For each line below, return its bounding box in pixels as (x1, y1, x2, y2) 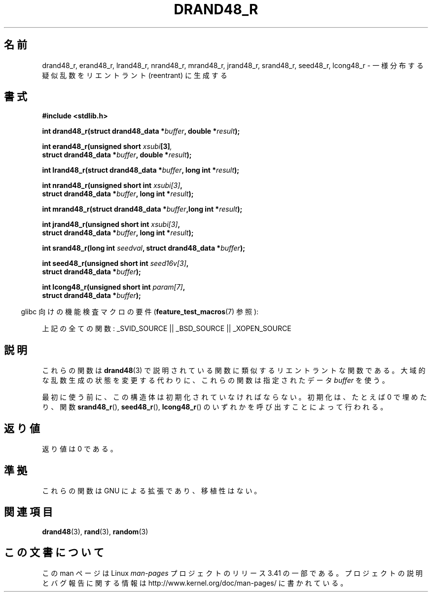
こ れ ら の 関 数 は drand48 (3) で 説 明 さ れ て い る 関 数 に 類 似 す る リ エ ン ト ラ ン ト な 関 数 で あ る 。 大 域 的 (42, 366, 426, 375)
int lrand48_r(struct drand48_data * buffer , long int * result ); (42, 166, 240, 175)
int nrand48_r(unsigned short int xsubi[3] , (42, 181, 183, 190)
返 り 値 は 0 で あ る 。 (42, 445, 117, 453)
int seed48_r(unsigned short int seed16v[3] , (42, 259, 189, 268)
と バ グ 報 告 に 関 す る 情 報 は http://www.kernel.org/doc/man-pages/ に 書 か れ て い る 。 (42, 578, 348, 587)
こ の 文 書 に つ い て (4, 546, 104, 559)
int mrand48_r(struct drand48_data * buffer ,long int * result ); (42, 205, 243, 214)
